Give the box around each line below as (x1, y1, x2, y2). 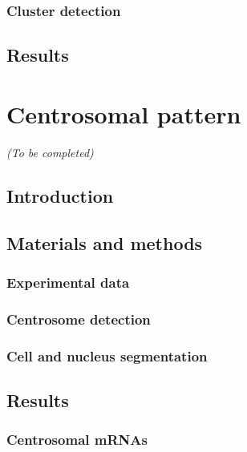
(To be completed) (6, 143, 94, 160)
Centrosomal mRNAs (6, 430, 148, 450)
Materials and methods (6, 230, 203, 255)
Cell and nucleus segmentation (6, 345, 208, 365)
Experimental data (6, 272, 130, 292)
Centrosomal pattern (6, 97, 241, 130)
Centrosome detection (6, 309, 151, 329)
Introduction (6, 183, 114, 208)
